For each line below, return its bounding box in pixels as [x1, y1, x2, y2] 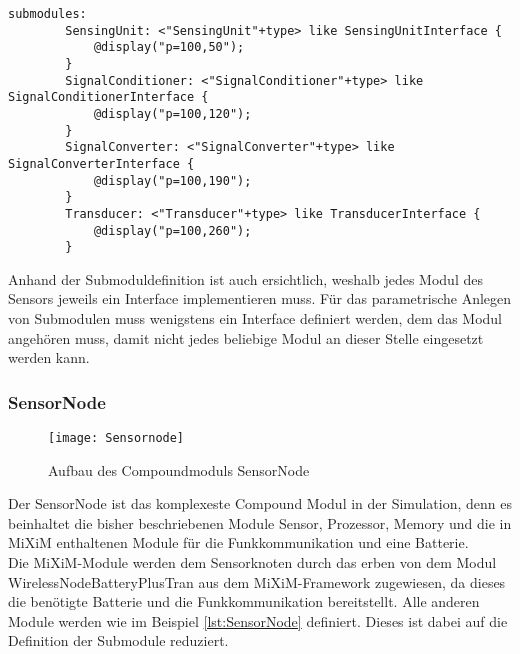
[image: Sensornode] [48, 431, 185, 446]
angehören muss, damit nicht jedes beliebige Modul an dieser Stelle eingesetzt [8, 327, 484, 348]
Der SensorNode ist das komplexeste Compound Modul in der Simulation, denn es [8, 493, 512, 514]
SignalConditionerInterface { [8, 90, 209, 105]
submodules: [8, 7, 87, 21]
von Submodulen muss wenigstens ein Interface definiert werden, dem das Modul [8, 308, 503, 329]
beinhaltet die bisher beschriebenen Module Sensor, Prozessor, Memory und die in [8, 512, 512, 533]
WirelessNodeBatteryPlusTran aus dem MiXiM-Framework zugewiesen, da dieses [8, 571, 506, 592]
